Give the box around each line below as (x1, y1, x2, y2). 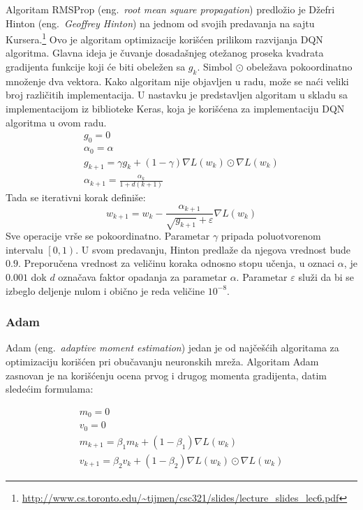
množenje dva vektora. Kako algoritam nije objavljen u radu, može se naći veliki (6, 73, 349, 88)
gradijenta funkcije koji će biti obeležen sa (6, 59, 186, 74)
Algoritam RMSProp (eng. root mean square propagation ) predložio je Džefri (6, 2, 335, 16)
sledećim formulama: (6, 381, 94, 396)
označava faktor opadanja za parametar (58, 270, 227, 284)
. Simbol (197, 59, 232, 74)
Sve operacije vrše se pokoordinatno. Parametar (6, 228, 210, 243)
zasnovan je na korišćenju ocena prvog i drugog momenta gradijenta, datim (6, 367, 327, 382)
